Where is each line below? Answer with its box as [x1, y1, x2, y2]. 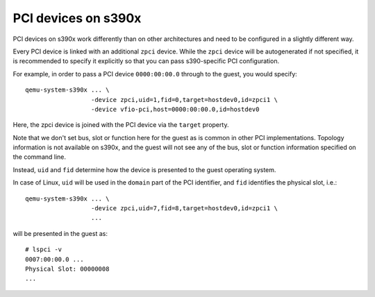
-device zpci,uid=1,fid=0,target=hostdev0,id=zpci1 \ [90, 96, 278, 103]
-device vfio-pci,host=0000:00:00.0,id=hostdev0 [90, 105, 260, 113]
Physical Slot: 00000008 [25, 264, 110, 273]
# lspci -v [25, 246, 62, 253]
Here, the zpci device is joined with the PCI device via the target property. [12, 121, 229, 129]
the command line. [12, 153, 66, 161]
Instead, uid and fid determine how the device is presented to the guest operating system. [12, 165, 276, 173]
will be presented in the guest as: [12, 229, 108, 237]
